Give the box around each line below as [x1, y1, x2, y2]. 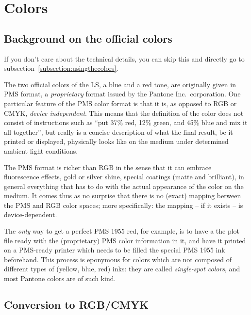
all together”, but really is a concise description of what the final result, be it [4, 126, 233, 137]
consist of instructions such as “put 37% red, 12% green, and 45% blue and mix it [4, 117, 248, 127]
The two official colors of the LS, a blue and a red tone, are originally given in [4, 79, 236, 89]
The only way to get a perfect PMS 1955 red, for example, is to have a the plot [4, 226, 240, 236]
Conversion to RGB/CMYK [4, 297, 149, 312]
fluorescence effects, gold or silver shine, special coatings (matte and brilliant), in [4, 172, 244, 182]
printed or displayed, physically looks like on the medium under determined [4, 136, 229, 146]
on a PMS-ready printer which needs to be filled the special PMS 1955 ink [4, 245, 225, 255]
